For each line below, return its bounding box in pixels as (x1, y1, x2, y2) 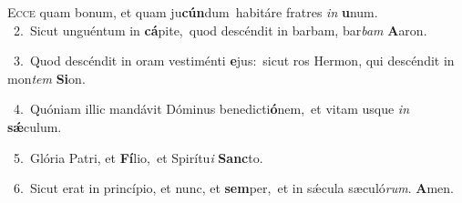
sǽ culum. (7, 117, 62, 136)
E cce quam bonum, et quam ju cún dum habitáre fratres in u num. (7, 3, 378, 21)
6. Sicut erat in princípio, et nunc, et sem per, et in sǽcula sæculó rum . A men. (13, 178, 454, 198)
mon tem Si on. (7, 68, 86, 87)
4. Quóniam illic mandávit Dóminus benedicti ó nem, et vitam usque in (13, 99, 410, 118)
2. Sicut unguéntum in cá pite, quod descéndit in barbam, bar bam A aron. (13, 20, 427, 39)
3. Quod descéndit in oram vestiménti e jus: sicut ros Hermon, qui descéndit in (13, 51, 455, 70)
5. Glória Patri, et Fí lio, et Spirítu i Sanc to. (13, 147, 263, 167)
